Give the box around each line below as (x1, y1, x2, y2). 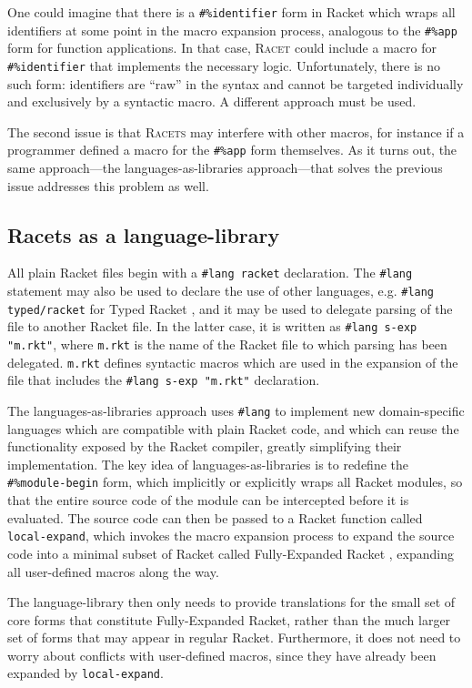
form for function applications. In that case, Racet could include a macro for (7, 38, 437, 57)
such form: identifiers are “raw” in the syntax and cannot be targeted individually (7, 74, 464, 93)
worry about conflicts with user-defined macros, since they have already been (7, 645, 437, 664)
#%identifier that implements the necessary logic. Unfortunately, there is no (7, 56, 440, 75)
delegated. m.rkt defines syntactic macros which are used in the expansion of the (7, 352, 458, 371)
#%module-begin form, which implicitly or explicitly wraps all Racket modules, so (7, 472, 463, 491)
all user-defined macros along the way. (7, 562, 219, 581)
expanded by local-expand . (7, 663, 164, 683)
